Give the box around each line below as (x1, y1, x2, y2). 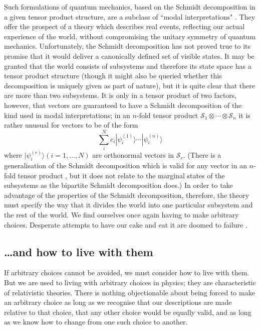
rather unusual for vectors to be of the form (4, 120, 138, 130)
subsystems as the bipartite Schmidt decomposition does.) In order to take (4, 180, 233, 190)
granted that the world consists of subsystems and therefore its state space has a (4, 60, 251, 71)
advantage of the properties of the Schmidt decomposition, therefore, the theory (4, 189, 249, 200)
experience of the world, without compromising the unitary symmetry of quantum (4, 31, 256, 41)
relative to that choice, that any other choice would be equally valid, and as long (4, 306, 251, 317)
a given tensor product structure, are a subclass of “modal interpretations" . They (4, 11, 255, 22)
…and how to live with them (4, 244, 153, 259)
